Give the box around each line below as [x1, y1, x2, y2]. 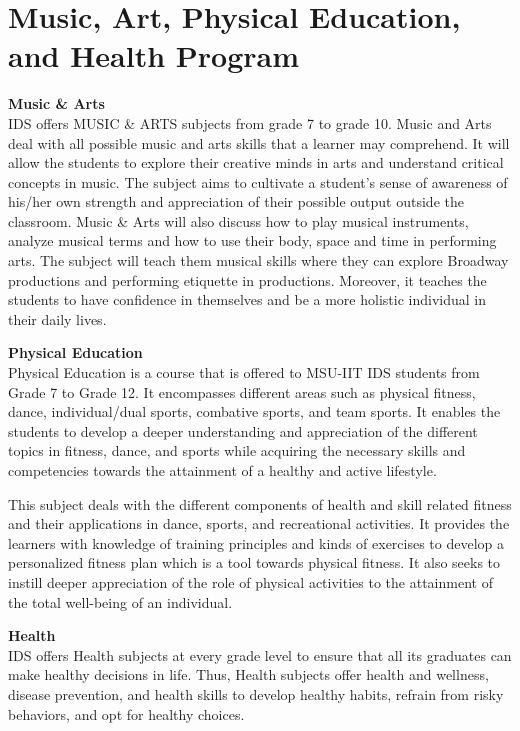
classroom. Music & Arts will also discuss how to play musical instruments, [8, 210, 469, 231]
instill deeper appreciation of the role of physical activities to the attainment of [8, 571, 493, 592]
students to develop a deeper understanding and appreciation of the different [8, 420, 478, 441]
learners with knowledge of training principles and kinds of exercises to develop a [8, 532, 505, 553]
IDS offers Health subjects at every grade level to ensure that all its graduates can [8, 644, 512, 665]
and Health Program [8, 35, 300, 76]
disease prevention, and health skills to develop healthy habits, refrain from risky [8, 683, 504, 704]
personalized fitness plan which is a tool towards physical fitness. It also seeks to [8, 552, 501, 573]
